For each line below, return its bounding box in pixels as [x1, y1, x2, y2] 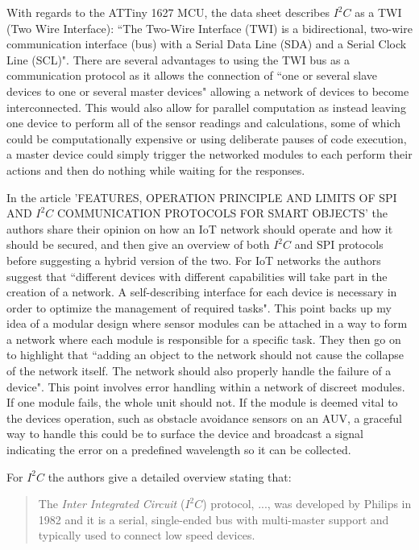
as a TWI [355, 4, 402, 20]
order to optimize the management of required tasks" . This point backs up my [6, 299, 392, 316]
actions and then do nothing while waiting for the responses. [6, 161, 305, 178]
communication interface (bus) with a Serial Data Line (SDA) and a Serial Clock [6, 35, 407, 52]
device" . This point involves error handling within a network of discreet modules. [6, 378, 405, 395]
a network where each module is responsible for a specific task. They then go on [6, 330, 401, 347]
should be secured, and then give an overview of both [6, 236, 270, 253]
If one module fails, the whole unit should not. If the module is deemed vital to [6, 394, 398, 411]
